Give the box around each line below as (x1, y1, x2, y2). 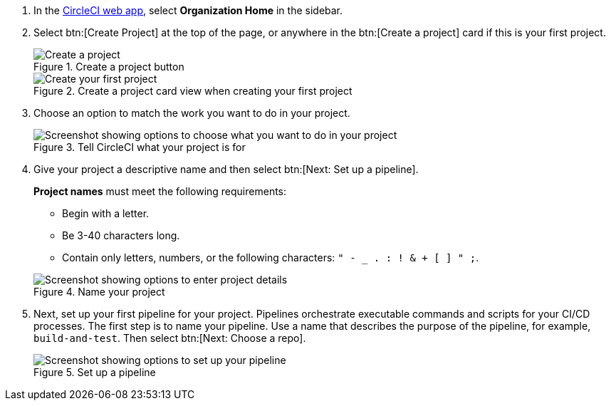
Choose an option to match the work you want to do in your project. (33, 107, 350, 119)
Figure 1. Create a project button (33, 61, 184, 73)
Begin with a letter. (62, 207, 150, 219)
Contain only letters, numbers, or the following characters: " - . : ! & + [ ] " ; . (62, 251, 479, 264)
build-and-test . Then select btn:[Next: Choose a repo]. (33, 332, 306, 344)
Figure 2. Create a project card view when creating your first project (33, 85, 352, 97)
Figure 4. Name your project (33, 286, 165, 298)
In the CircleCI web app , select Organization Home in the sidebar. (33, 4, 343, 16)
